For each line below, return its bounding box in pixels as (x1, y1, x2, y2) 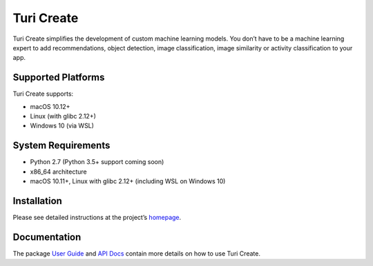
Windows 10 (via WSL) (30, 121, 95, 130)
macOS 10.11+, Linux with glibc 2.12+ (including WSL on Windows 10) (30, 177, 226, 185)
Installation (12, 195, 62, 207)
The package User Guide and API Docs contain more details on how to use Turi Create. (12, 249, 260, 258)
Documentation (12, 231, 82, 243)
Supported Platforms (12, 72, 105, 83)
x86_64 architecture (30, 167, 87, 176)
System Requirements (12, 140, 111, 152)
